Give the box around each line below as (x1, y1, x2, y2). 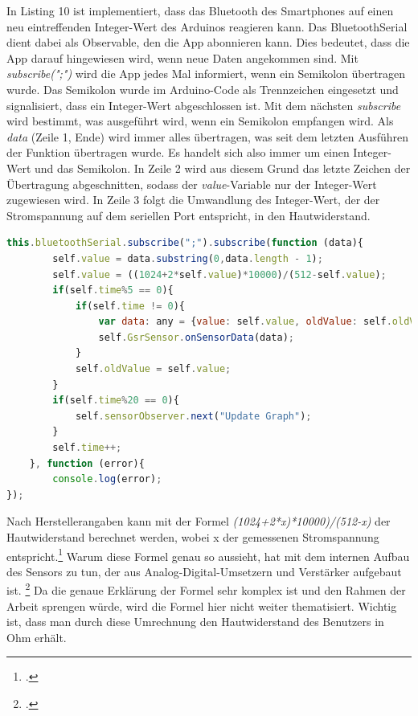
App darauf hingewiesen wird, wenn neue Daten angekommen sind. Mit (6, 49, 359, 66)
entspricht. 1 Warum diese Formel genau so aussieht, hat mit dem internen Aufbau (6, 545, 410, 564)
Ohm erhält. (6, 628, 67, 645)
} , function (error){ (29, 457, 145, 469)
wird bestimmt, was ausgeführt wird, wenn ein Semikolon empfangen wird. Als (6, 113, 394, 129)
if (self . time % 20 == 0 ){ (52, 395, 179, 407)
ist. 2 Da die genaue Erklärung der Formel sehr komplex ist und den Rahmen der (6, 579, 406, 599)
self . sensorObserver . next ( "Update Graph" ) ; (75, 410, 312, 422)
